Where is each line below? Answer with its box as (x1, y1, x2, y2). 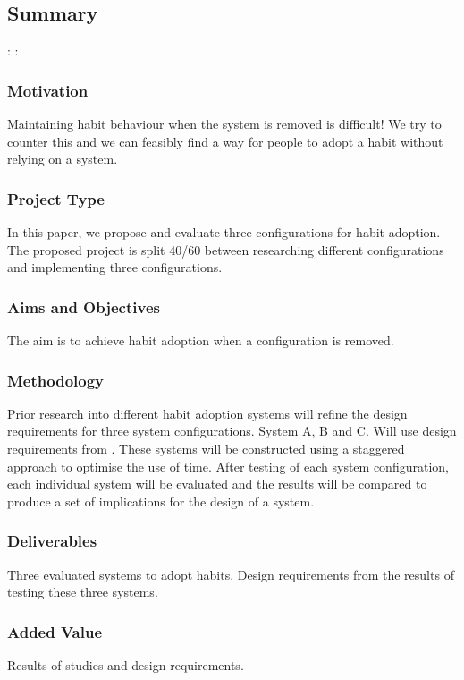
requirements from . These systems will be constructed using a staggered (7, 439, 405, 458)
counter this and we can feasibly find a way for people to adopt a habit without (7, 132, 443, 150)
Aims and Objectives (7, 295, 160, 318)
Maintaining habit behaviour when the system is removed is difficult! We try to (7, 115, 442, 133)
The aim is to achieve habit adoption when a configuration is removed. (7, 331, 394, 350)
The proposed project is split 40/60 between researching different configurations (7, 240, 444, 259)
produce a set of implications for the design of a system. (7, 491, 315, 510)
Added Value (7, 620, 103, 642)
